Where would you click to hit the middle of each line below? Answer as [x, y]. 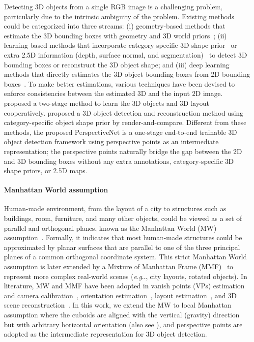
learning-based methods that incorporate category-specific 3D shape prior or [121, 45]
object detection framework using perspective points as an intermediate [111, 141]
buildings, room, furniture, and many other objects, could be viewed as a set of [123, 218]
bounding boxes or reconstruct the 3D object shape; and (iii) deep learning [117, 64]
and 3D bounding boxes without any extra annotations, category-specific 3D [119, 161]
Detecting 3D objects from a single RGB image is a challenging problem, [113, 6]
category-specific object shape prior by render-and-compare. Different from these [125, 122]
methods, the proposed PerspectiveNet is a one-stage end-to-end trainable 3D [121, 132]
